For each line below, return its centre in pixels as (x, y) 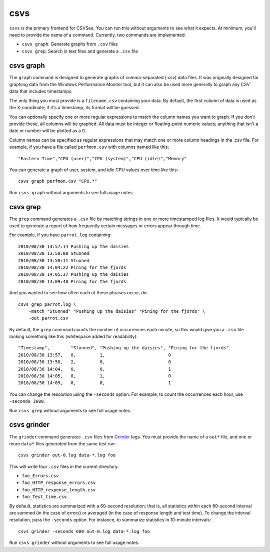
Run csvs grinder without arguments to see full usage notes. (74, 542)
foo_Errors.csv (40, 476)
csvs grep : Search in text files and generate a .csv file (80, 51)
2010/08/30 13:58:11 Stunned (54, 260)
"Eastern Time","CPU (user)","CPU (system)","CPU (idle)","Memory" (102, 158)
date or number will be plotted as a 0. (48, 131)
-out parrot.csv (48, 318)
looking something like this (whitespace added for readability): (73, 337)
